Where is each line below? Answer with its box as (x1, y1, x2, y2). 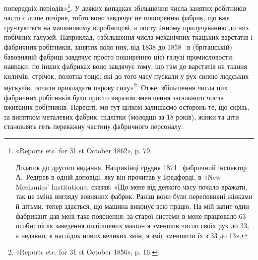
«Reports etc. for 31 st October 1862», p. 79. (15, 145, 152, 156)
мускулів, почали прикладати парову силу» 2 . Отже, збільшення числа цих (4, 81, 228, 93)
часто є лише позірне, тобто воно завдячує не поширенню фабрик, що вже (4, 12, 230, 23)
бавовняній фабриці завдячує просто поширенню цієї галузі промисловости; (4, 51, 234, 62)
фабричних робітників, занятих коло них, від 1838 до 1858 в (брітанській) (4, 42, 232, 52)
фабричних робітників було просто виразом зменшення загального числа (4, 92, 224, 102)
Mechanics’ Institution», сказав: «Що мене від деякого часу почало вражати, (15, 181, 248, 192)
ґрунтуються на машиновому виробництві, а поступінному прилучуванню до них (4, 22, 250, 32)
